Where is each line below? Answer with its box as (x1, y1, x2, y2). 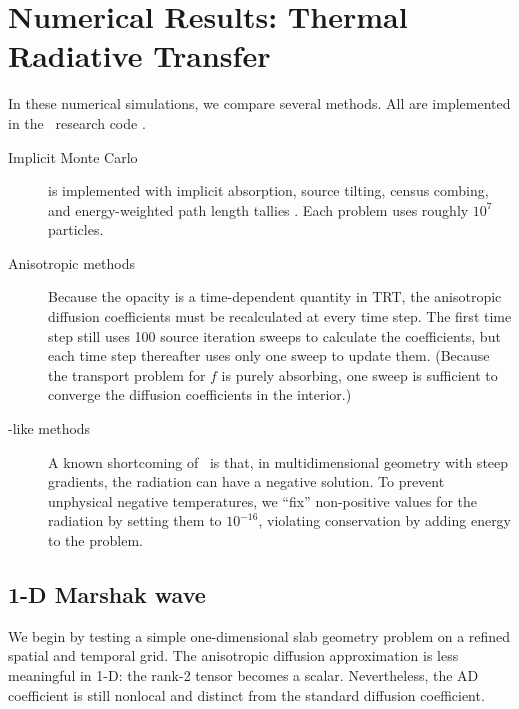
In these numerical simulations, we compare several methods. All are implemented (8, 93, 511, 114)
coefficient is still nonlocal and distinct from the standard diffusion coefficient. (8, 684, 485, 705)
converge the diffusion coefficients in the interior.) (48, 384, 352, 405)
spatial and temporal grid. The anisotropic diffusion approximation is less (8, 645, 459, 666)
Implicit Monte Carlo (8, 146, 138, 167)
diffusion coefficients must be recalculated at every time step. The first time (48, 306, 512, 327)
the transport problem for (48, 364, 206, 385)
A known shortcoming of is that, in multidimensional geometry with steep (48, 451, 509, 472)
